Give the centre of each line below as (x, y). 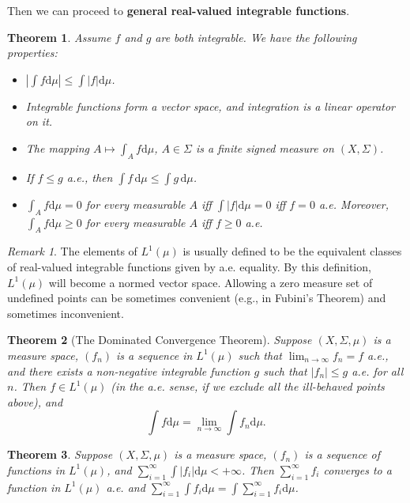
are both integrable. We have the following (256, 37)
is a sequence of (342, 454)
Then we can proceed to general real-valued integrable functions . (179, 10)
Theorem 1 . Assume (59, 37)
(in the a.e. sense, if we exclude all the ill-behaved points (248, 386)
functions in (36, 469)
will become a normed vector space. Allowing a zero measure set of (211, 282)
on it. (39, 121)
